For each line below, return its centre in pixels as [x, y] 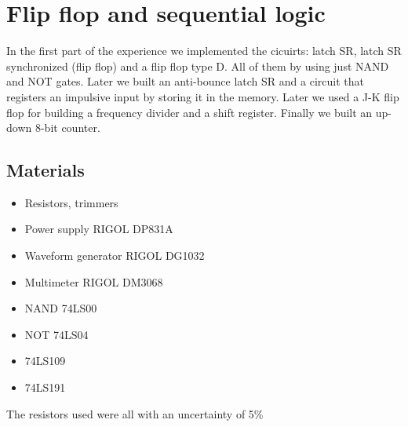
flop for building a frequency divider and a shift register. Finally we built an [189, 112]
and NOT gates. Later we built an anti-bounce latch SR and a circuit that [185, 81]
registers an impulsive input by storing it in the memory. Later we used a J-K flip [203, 96]
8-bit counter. [67, 128]
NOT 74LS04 [56, 334]
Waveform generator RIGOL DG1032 [115, 255]
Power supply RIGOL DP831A [99, 229]
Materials [46, 170]
